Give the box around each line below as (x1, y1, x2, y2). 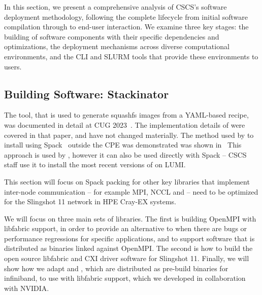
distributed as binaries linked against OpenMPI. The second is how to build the (4, 243, 253, 253)
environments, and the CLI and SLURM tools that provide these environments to (4, 51, 258, 61)
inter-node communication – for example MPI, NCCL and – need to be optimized (4, 186, 258, 197)
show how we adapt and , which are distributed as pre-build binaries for (4, 263, 228, 273)
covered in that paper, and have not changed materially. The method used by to (4, 129, 254, 140)
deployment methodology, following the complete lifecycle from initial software (4, 11, 248, 22)
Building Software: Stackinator (4, 86, 169, 101)
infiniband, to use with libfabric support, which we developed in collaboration (4, 273, 246, 283)
